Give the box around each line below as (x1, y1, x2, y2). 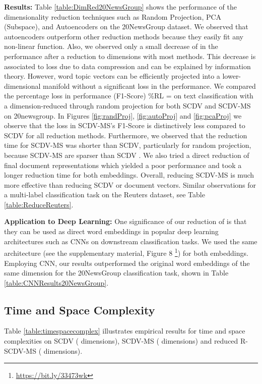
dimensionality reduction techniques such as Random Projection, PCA (4, 11, 222, 22)
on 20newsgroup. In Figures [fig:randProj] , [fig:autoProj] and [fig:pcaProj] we (4, 110, 242, 121)
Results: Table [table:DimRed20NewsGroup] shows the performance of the (4, 2, 237, 12)
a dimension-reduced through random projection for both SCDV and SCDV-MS (4, 100, 251, 111)
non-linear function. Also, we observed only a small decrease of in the (4, 41, 218, 51)
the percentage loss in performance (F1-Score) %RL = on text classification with (4, 90, 253, 101)
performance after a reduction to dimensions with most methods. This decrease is (4, 50, 256, 61)
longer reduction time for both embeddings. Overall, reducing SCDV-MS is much (4, 170, 254, 180)
